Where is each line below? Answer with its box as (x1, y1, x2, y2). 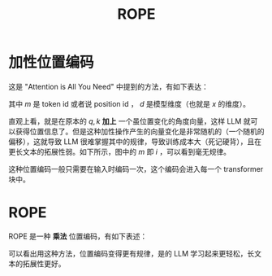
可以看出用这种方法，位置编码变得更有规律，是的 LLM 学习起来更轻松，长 (8, 248, 255, 258)
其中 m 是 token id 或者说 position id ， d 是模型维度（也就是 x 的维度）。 (8, 99, 250, 108)
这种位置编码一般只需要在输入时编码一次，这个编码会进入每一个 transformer (8, 164, 264, 173)
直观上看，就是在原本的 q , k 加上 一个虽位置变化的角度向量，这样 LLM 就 (8, 116, 251, 126)
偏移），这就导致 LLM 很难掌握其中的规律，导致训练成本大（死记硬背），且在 (8, 136, 262, 147)
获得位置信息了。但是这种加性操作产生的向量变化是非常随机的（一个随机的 (15, 126, 265, 136)
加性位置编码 (8, 54, 95, 72)
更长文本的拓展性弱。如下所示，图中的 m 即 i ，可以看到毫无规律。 (8, 147, 231, 156)
